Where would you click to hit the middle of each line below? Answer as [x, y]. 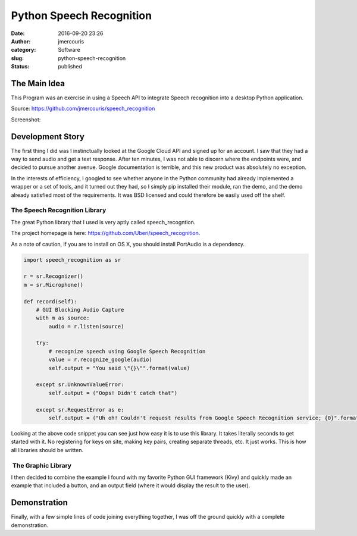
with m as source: [63, 318]
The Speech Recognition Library [59, 210]
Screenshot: [26, 120]
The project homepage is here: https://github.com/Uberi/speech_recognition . [106, 233]
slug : [17, 58]
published [70, 67]
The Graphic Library [42, 465]
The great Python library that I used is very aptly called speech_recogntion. [103, 222]
